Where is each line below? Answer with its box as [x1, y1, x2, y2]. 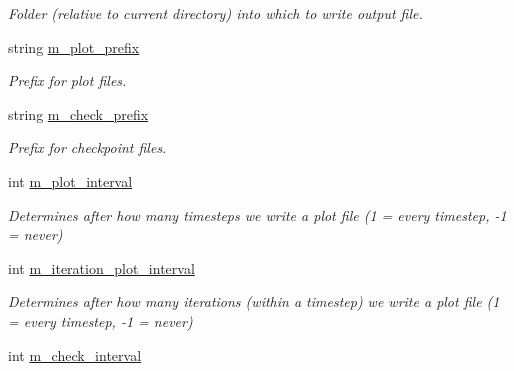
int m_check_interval [8, 344, 142, 365]
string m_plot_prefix [8, 36, 140, 57]
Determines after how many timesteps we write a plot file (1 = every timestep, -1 [8, 204, 507, 225]
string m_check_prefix [8, 103, 149, 124]
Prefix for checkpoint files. [8, 137, 167, 158]
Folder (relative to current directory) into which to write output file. [8, 3, 423, 23]
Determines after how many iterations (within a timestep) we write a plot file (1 [8, 291, 500, 312]
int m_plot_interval [8, 170, 133, 191]
